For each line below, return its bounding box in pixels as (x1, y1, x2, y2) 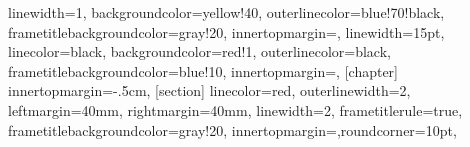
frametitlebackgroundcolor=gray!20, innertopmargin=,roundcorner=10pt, (8, 119, 457, 140)
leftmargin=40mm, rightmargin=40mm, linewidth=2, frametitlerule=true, (8, 99, 463, 120)
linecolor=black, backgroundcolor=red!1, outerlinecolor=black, (8, 41, 391, 62)
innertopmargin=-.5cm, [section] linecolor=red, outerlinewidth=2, (8, 80, 411, 101)
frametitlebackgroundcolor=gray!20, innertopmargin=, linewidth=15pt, (8, 21, 445, 42)
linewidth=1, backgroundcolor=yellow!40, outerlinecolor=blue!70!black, (8, 2, 445, 22)
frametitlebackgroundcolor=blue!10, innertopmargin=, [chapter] (8, 60, 398, 81)
